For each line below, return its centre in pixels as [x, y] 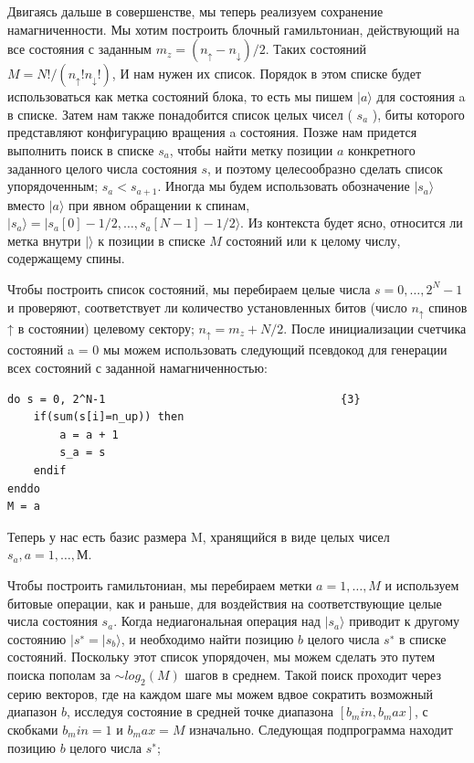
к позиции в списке [152, 240]
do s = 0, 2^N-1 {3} [184, 399]
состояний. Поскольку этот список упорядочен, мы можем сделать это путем [221, 657]
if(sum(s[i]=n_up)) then [109, 417]
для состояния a [421, 96]
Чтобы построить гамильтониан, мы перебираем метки [160, 585]
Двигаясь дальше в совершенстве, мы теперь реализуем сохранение [195, 11]
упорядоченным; [53, 186]
